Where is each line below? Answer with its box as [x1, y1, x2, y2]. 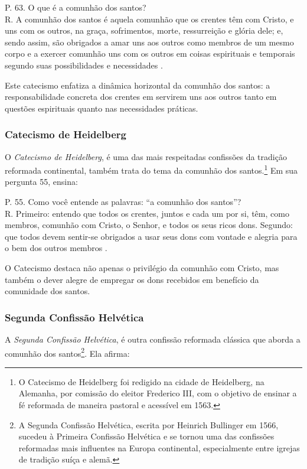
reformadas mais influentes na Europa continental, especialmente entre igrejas [18, 441, 300, 454]
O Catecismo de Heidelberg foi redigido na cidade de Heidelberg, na [18, 375, 264, 387]
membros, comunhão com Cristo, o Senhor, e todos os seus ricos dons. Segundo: [5, 219, 293, 231]
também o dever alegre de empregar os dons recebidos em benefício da [5, 273, 259, 285]
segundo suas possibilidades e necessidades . [5, 58, 163, 71]
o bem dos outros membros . [5, 242, 107, 254]
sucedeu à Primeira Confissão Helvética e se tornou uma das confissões [18, 430, 275, 442]
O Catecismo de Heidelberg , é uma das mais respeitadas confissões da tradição [5, 150, 287, 162]
